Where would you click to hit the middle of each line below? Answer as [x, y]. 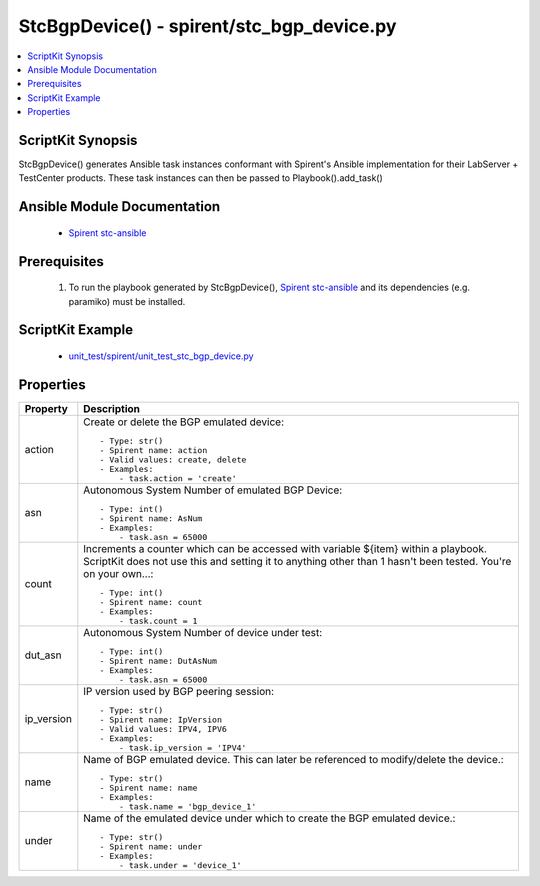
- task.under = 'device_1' [180, 865]
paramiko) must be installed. [127, 301]
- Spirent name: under [151, 846]
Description [111, 408]
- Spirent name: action [153, 450]
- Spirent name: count [151, 601]
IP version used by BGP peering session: [179, 691]
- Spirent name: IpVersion [160, 719]
